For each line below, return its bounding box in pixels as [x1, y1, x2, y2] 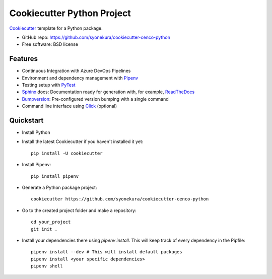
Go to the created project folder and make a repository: [22, 207, 137, 214]
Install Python [22, 129, 50, 135]
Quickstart [9, 116, 44, 124]
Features [9, 54, 38, 63]
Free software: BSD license [22, 41, 78, 47]
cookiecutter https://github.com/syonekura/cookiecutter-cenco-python [31, 196, 209, 202]
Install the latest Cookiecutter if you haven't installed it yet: [22, 138, 144, 145]
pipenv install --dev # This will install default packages [31, 249, 182, 255]
